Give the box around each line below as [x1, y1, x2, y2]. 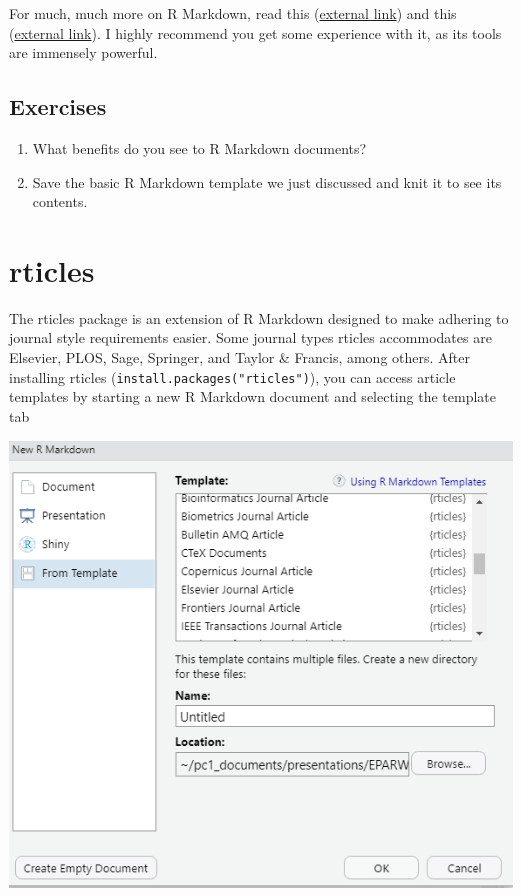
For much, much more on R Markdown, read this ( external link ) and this [9, 3, 457, 23]
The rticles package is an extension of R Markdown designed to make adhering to [9, 307, 509, 328]
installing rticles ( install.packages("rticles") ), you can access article [9, 366, 456, 387]
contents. [32, 191, 88, 212]
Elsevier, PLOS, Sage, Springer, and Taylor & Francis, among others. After [9, 347, 471, 368]
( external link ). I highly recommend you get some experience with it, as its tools [9, 22, 502, 43]
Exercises [9, 91, 107, 122]
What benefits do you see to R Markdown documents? [32, 137, 367, 158]
